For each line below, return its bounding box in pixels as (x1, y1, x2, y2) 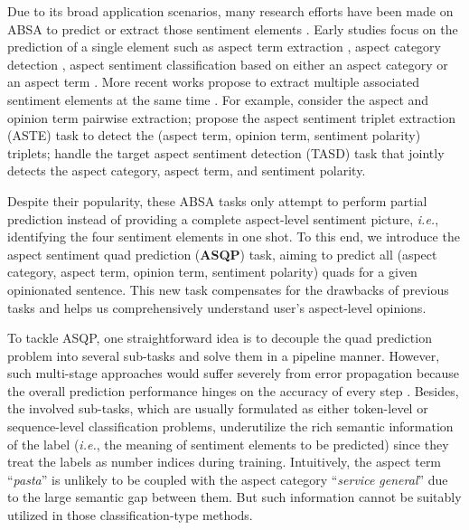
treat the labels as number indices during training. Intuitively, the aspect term (7, 452, 442, 471)
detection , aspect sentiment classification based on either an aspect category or (7, 54, 448, 73)
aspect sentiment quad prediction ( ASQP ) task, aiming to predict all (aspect (7, 244, 437, 263)
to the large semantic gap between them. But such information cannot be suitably (7, 487, 462, 506)
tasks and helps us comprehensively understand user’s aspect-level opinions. (7, 298, 427, 317)
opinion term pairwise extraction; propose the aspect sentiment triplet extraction (7, 108, 455, 127)
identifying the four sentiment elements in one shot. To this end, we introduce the (7, 227, 460, 246)
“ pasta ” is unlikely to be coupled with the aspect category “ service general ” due (7, 469, 448, 488)
